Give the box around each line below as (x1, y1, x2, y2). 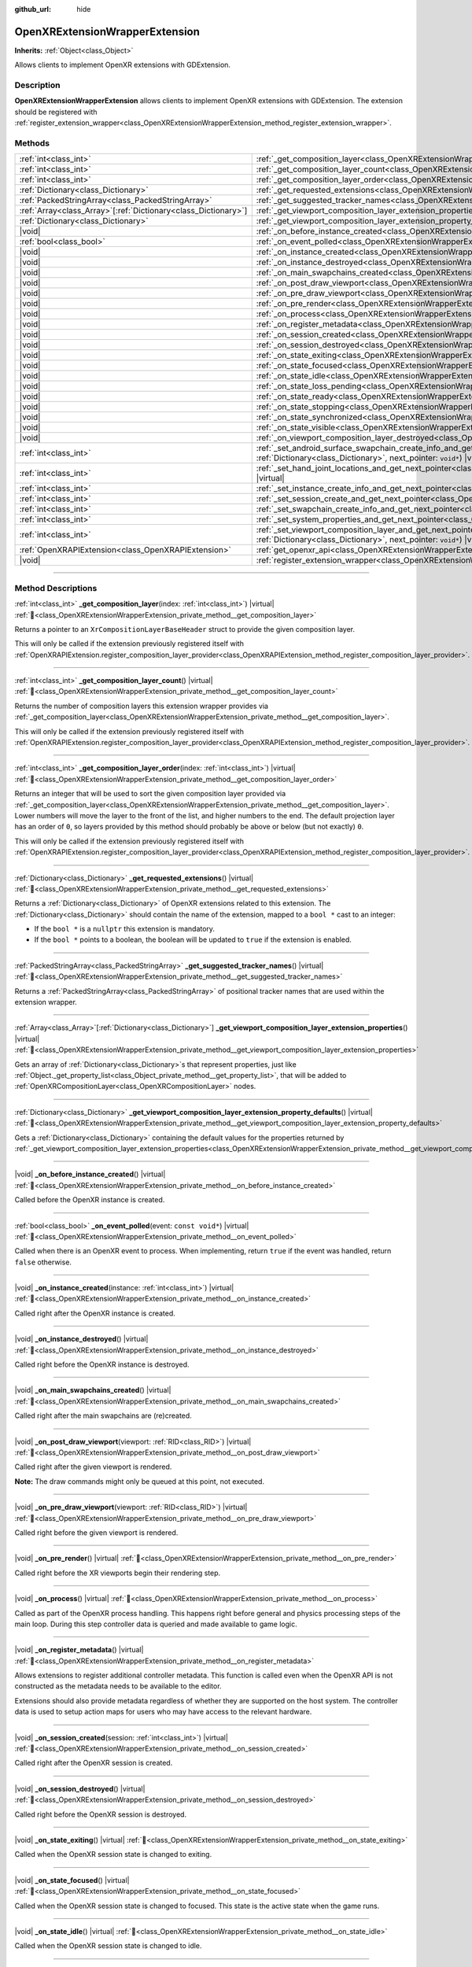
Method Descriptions (14, 582, 98, 593)
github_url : (14, 5, 51, 13)
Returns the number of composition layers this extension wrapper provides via (14, 701, 269, 710)
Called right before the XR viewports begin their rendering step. (14, 1568, 221, 1578)
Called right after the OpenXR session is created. (14, 1758, 173, 1768)
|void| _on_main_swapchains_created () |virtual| (14, 1386, 171, 1395)
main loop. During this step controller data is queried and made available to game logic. (14, 1619, 298, 1629)
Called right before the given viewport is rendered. (14, 1527, 179, 1537)
